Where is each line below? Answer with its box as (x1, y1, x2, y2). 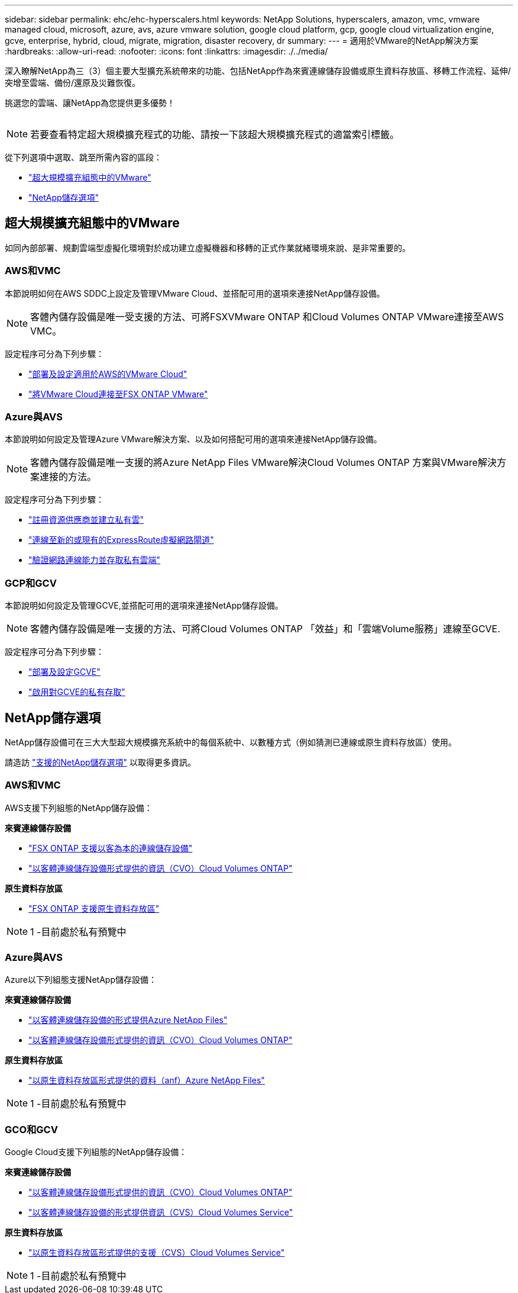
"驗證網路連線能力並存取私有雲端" (28, 555, 161, 565)
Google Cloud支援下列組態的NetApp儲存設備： (5, 1147, 187, 1157)
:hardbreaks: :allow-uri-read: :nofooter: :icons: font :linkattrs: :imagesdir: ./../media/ (5, 46, 328, 56)
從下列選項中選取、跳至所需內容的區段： (5, 152, 162, 162)
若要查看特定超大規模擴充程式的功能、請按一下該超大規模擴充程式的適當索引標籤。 (30, 128, 400, 140)
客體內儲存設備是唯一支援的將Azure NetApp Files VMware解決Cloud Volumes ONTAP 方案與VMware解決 (30, 456, 497, 469)
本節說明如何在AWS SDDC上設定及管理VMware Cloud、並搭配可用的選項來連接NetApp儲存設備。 (5, 288, 385, 298)
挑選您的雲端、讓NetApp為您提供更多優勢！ (5, 98, 176, 108)
